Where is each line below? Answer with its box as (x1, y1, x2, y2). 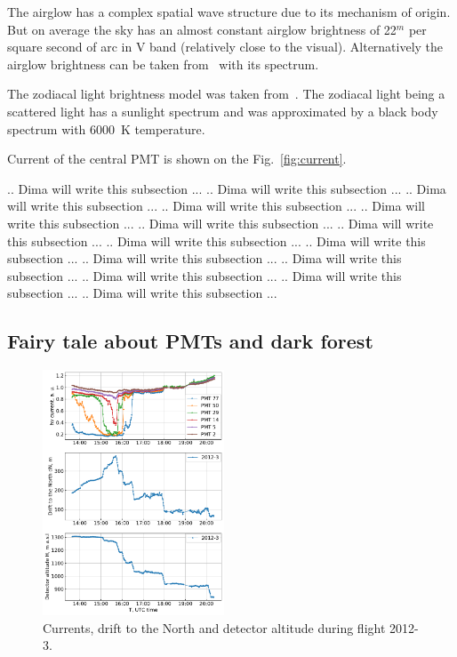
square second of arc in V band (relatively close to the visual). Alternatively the (7, 37, 444, 56)
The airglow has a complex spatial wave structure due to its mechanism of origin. (7, 3, 451, 20)
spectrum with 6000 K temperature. (7, 119, 205, 138)
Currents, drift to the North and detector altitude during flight (43, 618, 386, 637)
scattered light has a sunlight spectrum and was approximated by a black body (7, 101, 438, 120)
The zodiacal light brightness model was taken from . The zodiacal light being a (7, 84, 445, 103)
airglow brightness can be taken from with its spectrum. (7, 54, 319, 73)
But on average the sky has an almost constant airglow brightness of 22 (7, 20, 397, 38)
